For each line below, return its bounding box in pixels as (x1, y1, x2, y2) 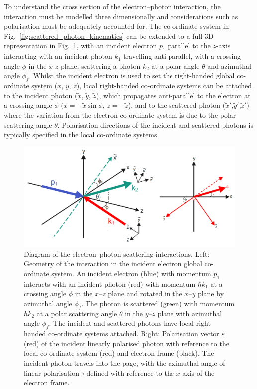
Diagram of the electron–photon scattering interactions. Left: (24, 248, 210, 259)
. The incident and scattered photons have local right (49, 318, 211, 328)
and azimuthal (207, 60, 251, 71)
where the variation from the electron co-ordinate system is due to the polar (4, 109, 236, 120)
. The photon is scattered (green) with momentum (81, 298, 235, 308)
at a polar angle (151, 60, 200, 71)
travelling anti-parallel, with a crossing (123, 51, 241, 61)
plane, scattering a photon (60, 60, 141, 71)
